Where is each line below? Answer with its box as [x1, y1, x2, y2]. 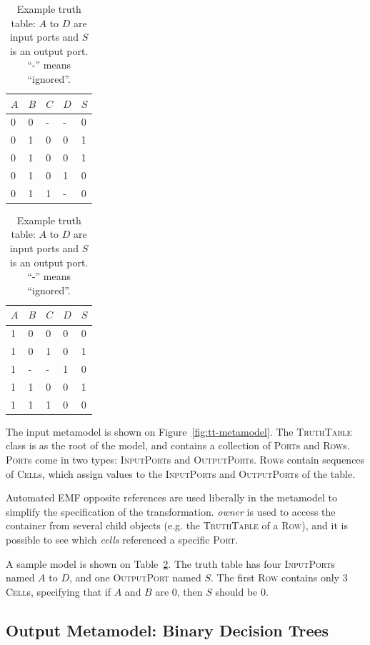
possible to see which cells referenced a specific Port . [6, 531, 239, 546]
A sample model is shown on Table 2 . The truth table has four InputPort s [6, 556, 336, 571]
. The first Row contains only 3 [211, 570, 348, 585]
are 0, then [155, 584, 203, 599]
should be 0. [215, 584, 269, 599]
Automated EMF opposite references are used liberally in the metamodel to [6, 490, 337, 505]
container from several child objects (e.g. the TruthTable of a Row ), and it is [6, 518, 348, 533]
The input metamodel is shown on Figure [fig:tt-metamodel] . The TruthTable [6, 424, 352, 439]
